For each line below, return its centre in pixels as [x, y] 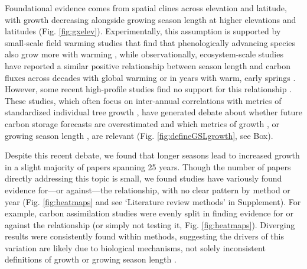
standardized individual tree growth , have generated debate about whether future [153, 112]
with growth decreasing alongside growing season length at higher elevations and [151, 19]
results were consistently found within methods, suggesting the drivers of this [144, 236]
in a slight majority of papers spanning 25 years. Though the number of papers [148, 166]
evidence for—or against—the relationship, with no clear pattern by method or [148, 189]
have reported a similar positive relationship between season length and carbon [148, 65]
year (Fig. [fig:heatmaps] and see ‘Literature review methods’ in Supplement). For [153, 201]
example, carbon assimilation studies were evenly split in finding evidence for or [149, 213]
